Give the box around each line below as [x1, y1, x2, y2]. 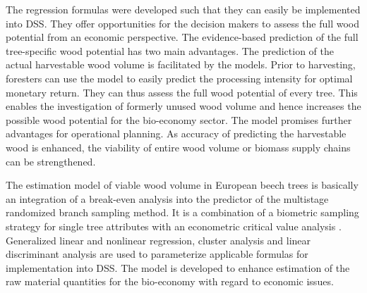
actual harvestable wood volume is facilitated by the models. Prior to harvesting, [6, 57, 356, 72]
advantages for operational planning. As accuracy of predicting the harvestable [6, 126, 347, 141]
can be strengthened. [6, 154, 96, 168]
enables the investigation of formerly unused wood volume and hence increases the [6, 99, 361, 113]
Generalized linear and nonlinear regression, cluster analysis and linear [6, 232, 311, 247]
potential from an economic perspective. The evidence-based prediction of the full [6, 30, 359, 44]
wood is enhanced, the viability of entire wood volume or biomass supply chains [6, 139, 351, 154]
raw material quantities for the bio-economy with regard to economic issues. [6, 274, 334, 289]
